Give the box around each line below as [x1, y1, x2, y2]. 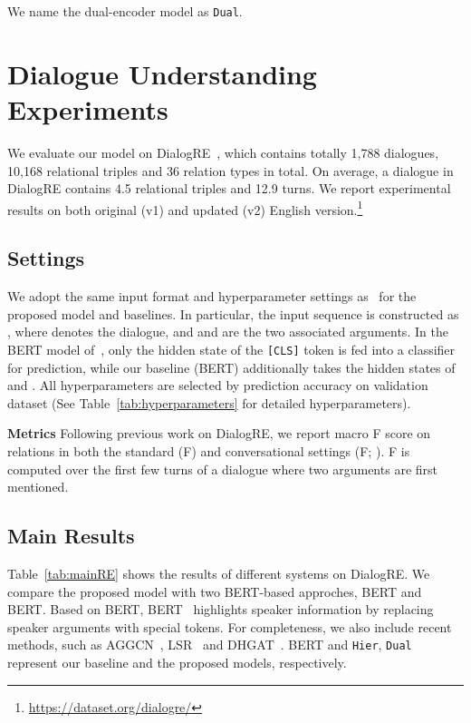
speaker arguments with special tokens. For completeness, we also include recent [7, 617, 452, 636]
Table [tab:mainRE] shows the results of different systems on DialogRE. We [7, 564, 430, 582]
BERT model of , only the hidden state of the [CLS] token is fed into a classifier [7, 339, 456, 358]
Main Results [7, 522, 135, 550]
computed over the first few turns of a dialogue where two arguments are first [7, 459, 437, 478]
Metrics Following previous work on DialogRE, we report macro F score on [7, 424, 431, 443]
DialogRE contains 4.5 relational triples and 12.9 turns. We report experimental [7, 179, 451, 198]
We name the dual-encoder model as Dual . [7, 2, 243, 20]
